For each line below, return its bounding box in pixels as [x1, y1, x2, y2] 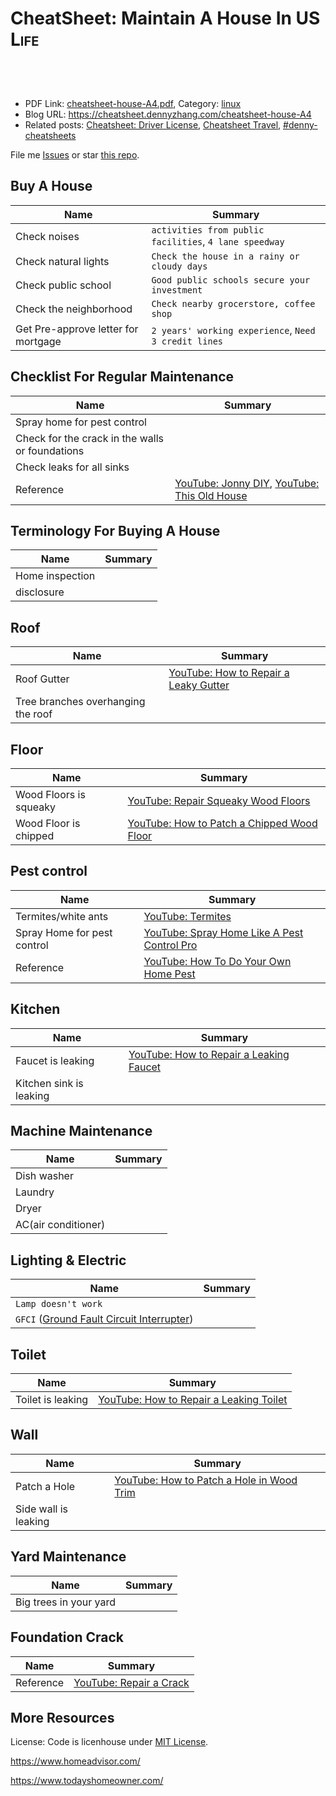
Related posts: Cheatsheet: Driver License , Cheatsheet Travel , [24, 118, 282, 131]
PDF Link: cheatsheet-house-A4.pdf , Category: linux [24, 97, 242, 109]
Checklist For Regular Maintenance [10, 368, 235, 386]
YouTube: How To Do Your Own [143, 954, 292, 968]
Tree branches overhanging [15, 695, 146, 709]
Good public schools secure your [151, 274, 311, 286]
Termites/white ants [15, 909, 109, 923]
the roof [15, 707, 53, 721]
